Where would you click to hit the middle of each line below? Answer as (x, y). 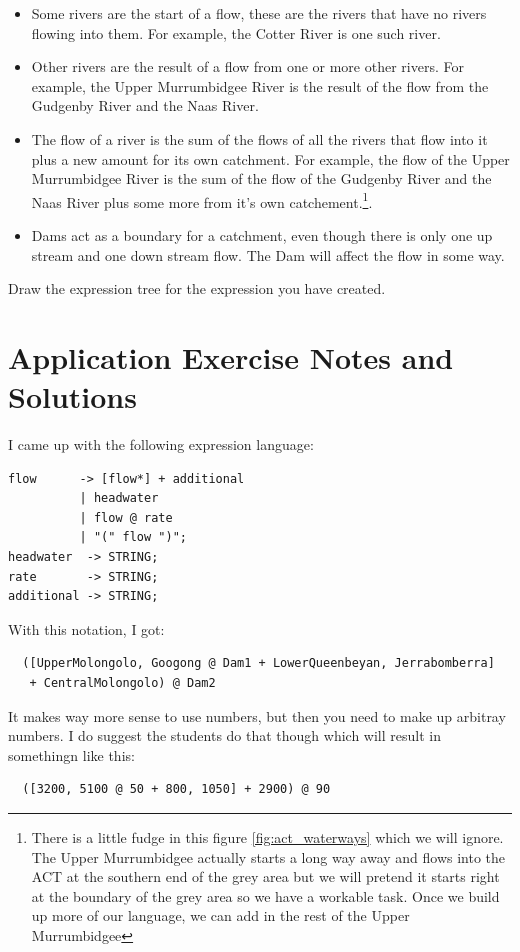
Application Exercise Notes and (231, 356)
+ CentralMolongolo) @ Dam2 (122, 683)
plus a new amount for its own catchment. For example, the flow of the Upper (270, 158)
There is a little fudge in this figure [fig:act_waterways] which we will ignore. (267, 837)
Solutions (72, 396)
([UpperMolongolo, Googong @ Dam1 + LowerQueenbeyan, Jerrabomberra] (258, 663)
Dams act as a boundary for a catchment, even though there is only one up (262, 235)
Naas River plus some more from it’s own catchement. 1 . (202, 200)
